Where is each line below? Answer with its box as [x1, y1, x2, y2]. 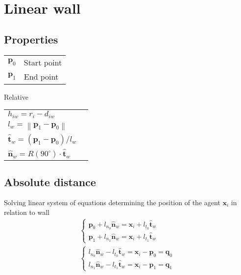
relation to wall [4, 207, 49, 217]
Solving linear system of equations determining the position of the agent [4, 197, 220, 207]
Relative [4, 91, 28, 102]
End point [24, 70, 59, 82]
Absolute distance [4, 174, 96, 190]
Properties [4, 31, 58, 46]
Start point [24, 56, 62, 68]
